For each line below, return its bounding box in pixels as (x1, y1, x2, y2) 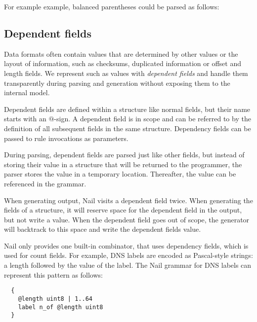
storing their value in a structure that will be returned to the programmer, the (4, 159, 242, 169)
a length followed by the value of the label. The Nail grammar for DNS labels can (4, 260, 252, 270)
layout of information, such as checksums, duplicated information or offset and (4, 58, 242, 69)
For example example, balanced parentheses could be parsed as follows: (4, 1, 219, 11)
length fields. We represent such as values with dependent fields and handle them (4, 68, 248, 78)
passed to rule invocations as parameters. (4, 133, 128, 143)
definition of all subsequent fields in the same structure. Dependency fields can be (4, 123, 251, 133)
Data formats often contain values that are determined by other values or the (4, 48, 238, 59)
